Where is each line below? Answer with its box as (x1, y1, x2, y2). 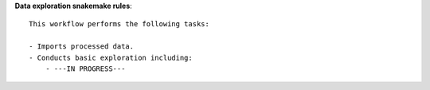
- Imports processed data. (29, 42, 135, 51)
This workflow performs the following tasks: (29, 20, 210, 29)
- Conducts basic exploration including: (29, 53, 193, 62)
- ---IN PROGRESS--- (45, 64, 126, 73)
